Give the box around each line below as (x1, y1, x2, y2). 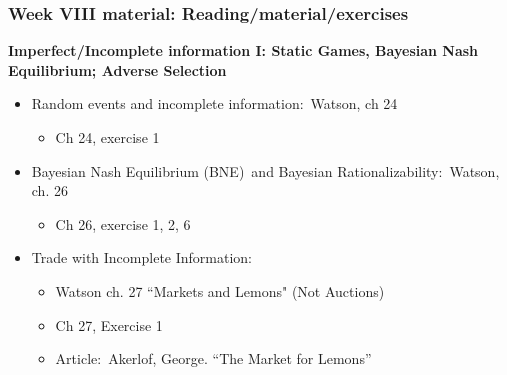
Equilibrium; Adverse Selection (8, 59, 227, 80)
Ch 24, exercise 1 (55, 127, 160, 147)
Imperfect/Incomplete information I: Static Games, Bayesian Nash (8, 40, 479, 61)
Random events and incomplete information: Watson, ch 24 (31, 93, 398, 114)
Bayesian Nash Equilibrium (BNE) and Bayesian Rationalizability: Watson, (31, 160, 500, 181)
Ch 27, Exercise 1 (55, 314, 163, 335)
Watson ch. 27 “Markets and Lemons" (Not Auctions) (55, 280, 385, 301)
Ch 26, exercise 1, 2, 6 (55, 213, 191, 234)
